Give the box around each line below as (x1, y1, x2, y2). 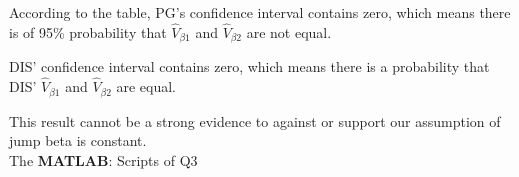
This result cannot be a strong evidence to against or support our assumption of (9, 110, 501, 131)
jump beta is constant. (9, 130, 147, 151)
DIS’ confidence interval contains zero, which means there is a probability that (9, 56, 490, 77)
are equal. (116, 76, 177, 97)
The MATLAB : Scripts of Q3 (9, 149, 198, 170)
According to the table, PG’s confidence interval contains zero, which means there (9, 2, 511, 22)
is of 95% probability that (9, 21, 167, 42)
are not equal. (246, 21, 332, 42)
